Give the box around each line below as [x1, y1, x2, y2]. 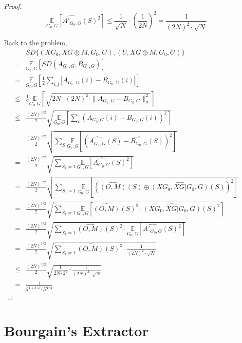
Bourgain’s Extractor [4, 320, 149, 340]
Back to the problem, [4, 38, 67, 48]
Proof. [4, 1, 22, 11]
